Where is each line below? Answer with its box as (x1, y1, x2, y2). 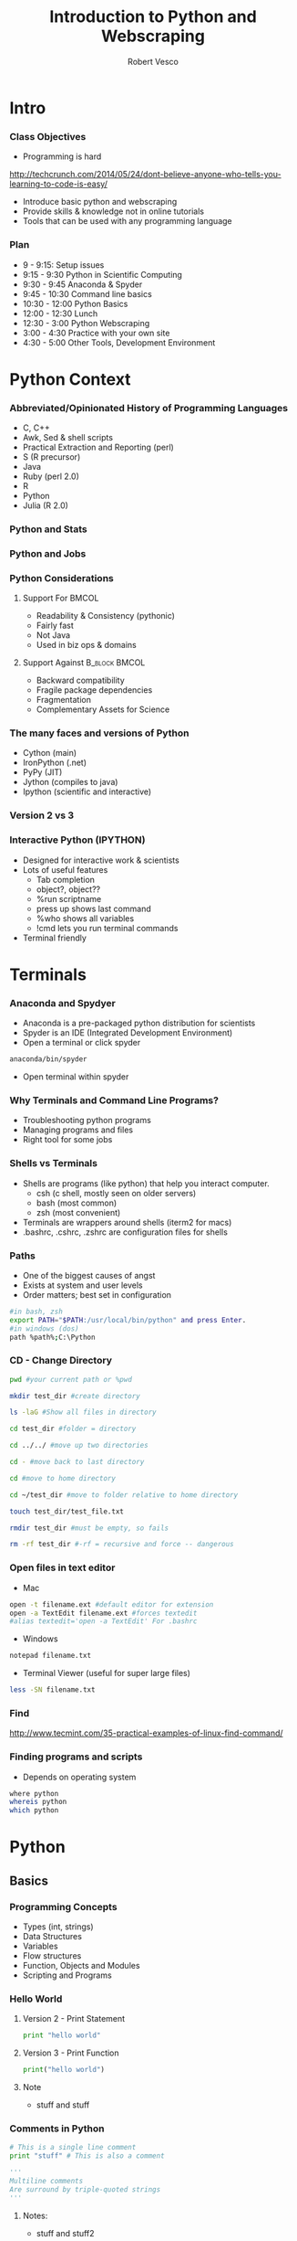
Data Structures (22, 1931, 82, 1942)
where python (9, 1789, 59, 1798)
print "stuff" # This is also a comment (9, 2151, 166, 2161)
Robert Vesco (127, 56, 179, 67)
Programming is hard (22, 151, 102, 162)
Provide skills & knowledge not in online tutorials (22, 206, 205, 217)
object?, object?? (36, 884, 101, 895)
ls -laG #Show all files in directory (9, 1407, 157, 1418)
